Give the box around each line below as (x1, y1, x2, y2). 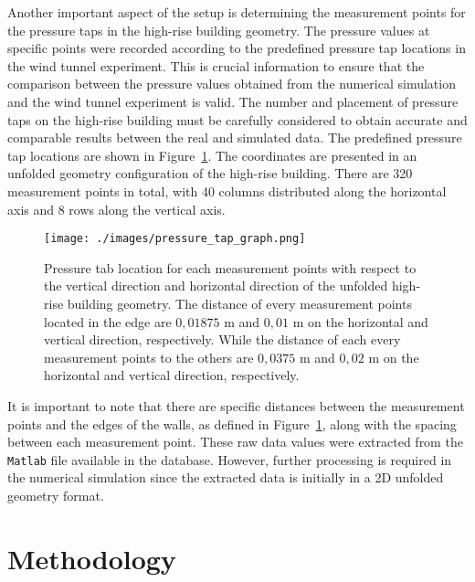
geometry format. (7, 485, 104, 504)
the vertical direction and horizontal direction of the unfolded (44, 276, 388, 295)
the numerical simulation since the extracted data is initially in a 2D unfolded (7, 468, 444, 487)
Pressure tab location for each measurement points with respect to (44, 258, 417, 277)
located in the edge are (44, 312, 172, 331)
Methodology (7, 539, 176, 577)
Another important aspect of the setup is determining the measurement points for (7, 3, 466, 21)
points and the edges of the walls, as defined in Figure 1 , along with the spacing (7, 414, 457, 433)
